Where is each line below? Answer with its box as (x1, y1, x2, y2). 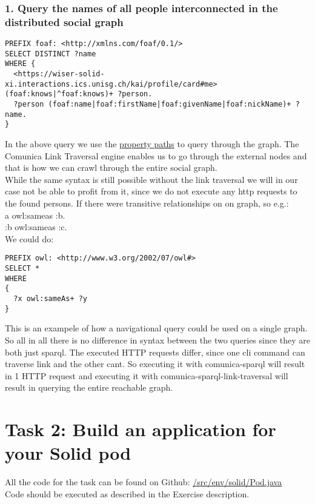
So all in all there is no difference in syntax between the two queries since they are (5, 333, 311, 346)
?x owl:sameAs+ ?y (13, 294, 88, 303)
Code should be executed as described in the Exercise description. (5, 487, 250, 500)
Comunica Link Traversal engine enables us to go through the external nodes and (5, 149, 307, 162)
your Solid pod (5, 440, 131, 465)
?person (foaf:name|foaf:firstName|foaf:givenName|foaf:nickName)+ (13, 100, 291, 109)
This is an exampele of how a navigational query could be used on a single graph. (5, 322, 308, 334)
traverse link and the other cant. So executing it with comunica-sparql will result (5, 357, 305, 370)
